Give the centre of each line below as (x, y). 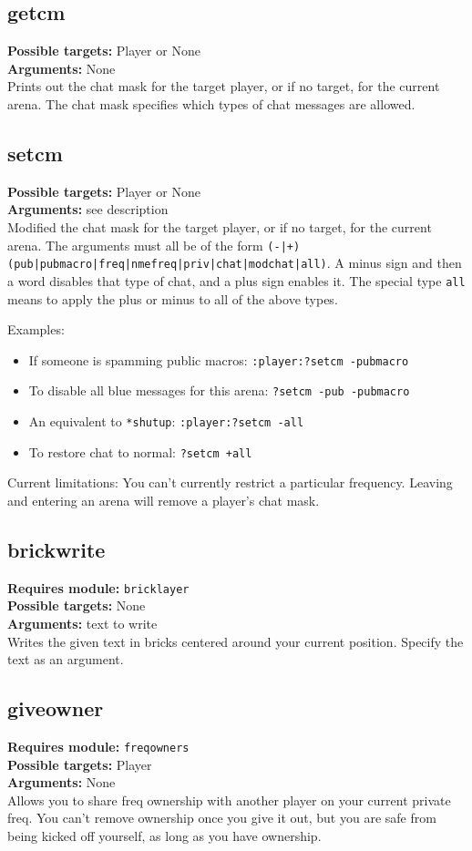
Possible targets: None (77, 605)
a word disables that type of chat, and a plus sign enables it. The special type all (236, 280)
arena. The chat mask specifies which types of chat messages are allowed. (211, 103)
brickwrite (56, 549)
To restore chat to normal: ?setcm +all (140, 451)
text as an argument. (66, 659)
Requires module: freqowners (98, 746)
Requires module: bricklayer (98, 587)
